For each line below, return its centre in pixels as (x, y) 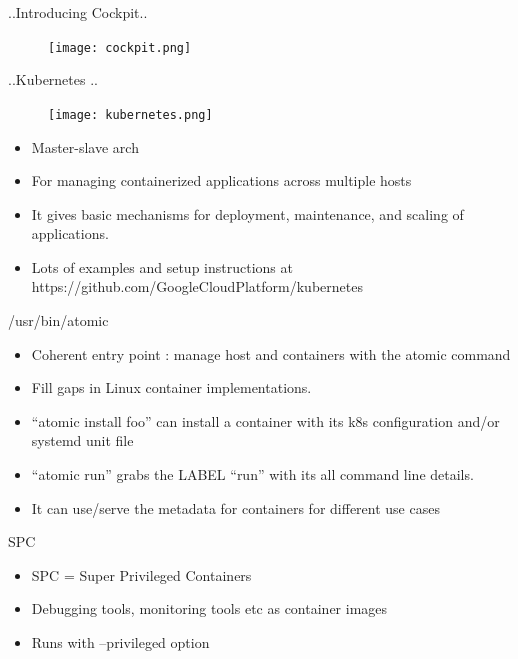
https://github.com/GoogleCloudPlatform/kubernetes (197, 286)
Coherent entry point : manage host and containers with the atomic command (271, 353)
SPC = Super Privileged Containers (141, 574)
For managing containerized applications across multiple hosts (221, 180)
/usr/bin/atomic (58, 320)
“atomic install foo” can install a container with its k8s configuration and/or (265, 420)
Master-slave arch (85, 146)
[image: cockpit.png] (120, 47)
